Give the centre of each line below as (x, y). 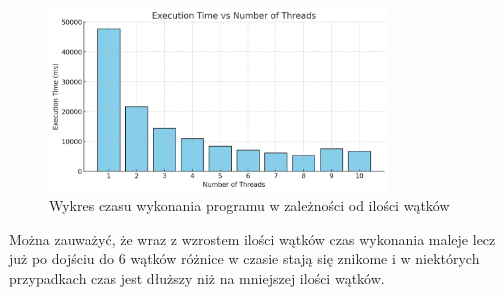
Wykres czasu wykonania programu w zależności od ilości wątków (249, 205)
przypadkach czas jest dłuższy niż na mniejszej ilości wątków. (197, 277)
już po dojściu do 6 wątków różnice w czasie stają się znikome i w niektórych (244, 258)
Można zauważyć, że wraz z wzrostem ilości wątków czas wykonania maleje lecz (252, 238)
